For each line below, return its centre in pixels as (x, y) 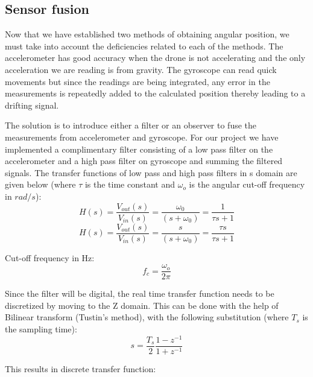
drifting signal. (32, 105)
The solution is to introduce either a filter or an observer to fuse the (131, 125)
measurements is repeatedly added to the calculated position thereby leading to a (155, 93)
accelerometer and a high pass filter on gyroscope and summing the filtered (144, 161)
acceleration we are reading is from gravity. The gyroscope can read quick (141, 69)
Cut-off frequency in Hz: (50, 257)
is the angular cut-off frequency (247, 184)
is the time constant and (130, 184)
